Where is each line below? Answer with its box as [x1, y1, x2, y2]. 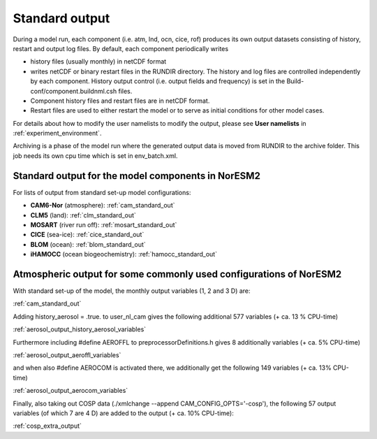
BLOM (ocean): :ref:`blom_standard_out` [30, 240, 146, 248]
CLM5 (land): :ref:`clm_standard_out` [30, 210, 136, 219]
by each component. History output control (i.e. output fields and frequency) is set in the [30, 77, 286, 85]
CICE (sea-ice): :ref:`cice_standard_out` [30, 231, 145, 239]
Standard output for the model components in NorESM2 [13, 170, 261, 182]
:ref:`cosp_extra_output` [13, 422, 82, 430]
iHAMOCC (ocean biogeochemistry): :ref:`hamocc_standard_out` [30, 250, 218, 259]
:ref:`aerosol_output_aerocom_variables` [13, 387, 128, 395]
